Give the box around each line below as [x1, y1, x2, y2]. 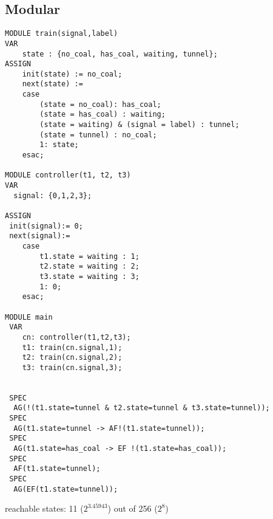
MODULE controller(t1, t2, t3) [5, 171, 131, 180]
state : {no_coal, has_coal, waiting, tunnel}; [22, 49, 218, 58]
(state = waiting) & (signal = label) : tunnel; [39, 120, 240, 129]
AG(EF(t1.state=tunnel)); [13, 484, 118, 493]
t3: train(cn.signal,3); [22, 363, 123, 372]
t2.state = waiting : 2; [39, 262, 140, 271]
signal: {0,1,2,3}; [13, 191, 92, 200]
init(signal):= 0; [9, 221, 83, 230]
